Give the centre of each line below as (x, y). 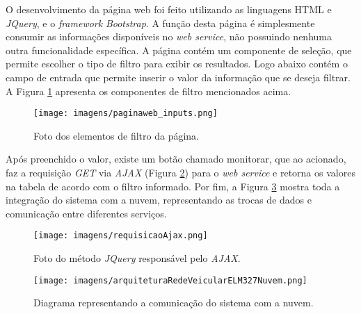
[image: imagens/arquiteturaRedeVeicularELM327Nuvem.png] (170, 280)
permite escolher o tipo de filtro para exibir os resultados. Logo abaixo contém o (177, 64)
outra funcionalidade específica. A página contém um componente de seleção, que (179, 50)
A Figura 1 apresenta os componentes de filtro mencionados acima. (149, 91)
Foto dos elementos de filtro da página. (116, 135)
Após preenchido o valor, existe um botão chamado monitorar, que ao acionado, (176, 159)
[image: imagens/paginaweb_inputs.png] (126, 114)
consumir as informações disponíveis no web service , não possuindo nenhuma (169, 36)
